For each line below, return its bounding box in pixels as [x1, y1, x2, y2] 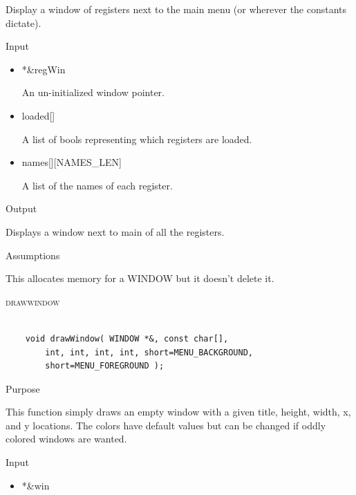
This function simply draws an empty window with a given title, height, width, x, [6, 404, 351, 419]
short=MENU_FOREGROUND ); [45, 361, 165, 371]
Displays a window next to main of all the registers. [6, 224, 225, 239]
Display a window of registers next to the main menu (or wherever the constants [6, 2, 347, 16]
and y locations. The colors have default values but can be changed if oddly [6, 418, 326, 432]
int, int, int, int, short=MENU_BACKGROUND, [45, 347, 253, 357]
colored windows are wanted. [6, 431, 127, 446]
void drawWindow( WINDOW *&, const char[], [25, 333, 229, 344]
